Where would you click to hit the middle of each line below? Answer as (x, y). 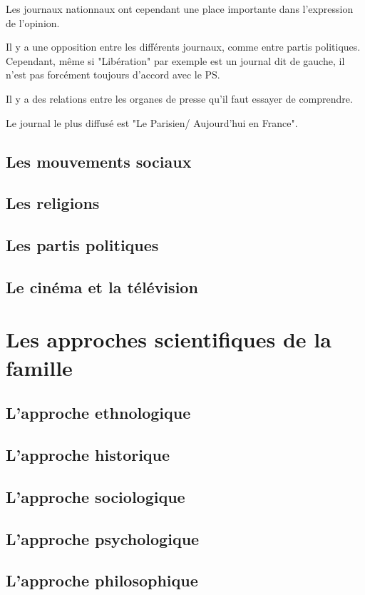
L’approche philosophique (102, 580)
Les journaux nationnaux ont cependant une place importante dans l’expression (180, 9)
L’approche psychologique (103, 538)
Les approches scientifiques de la (169, 339)
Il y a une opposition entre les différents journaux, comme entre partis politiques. (183, 47)
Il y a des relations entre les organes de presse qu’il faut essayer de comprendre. (179, 98)
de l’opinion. (33, 22)
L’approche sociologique (96, 496)
